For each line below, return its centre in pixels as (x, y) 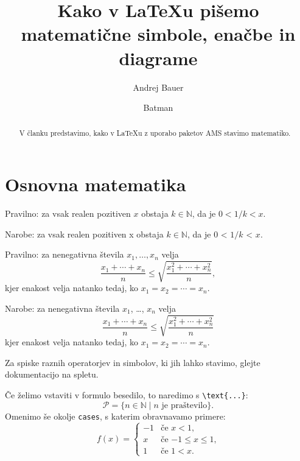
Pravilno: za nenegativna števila (65, 254)
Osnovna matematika (96, 184)
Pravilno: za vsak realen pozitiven (68, 213)
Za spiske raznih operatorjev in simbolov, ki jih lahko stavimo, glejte (133, 362)
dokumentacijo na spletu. (52, 374)
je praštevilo (184, 405)
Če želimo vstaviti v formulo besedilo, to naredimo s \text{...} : (127, 394)
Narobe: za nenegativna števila (62, 308)
